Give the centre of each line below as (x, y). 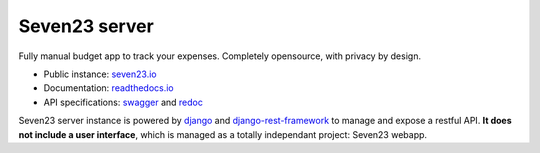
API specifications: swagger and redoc (123, 102)
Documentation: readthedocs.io (108, 88)
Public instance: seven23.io (100, 74)
